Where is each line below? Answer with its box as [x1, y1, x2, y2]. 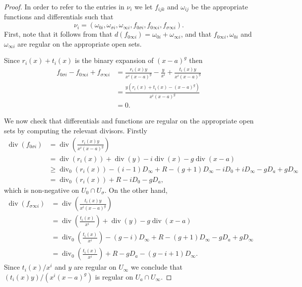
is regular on [95, 271, 133, 282]
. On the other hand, [104, 184, 168, 195]
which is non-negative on [4, 184, 79, 195]
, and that [181, 29, 212, 39]
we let [134, 1, 153, 11]
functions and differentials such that [4, 11, 114, 22]
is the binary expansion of [75, 55, 154, 65]
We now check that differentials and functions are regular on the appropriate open [4, 115, 254, 126]
